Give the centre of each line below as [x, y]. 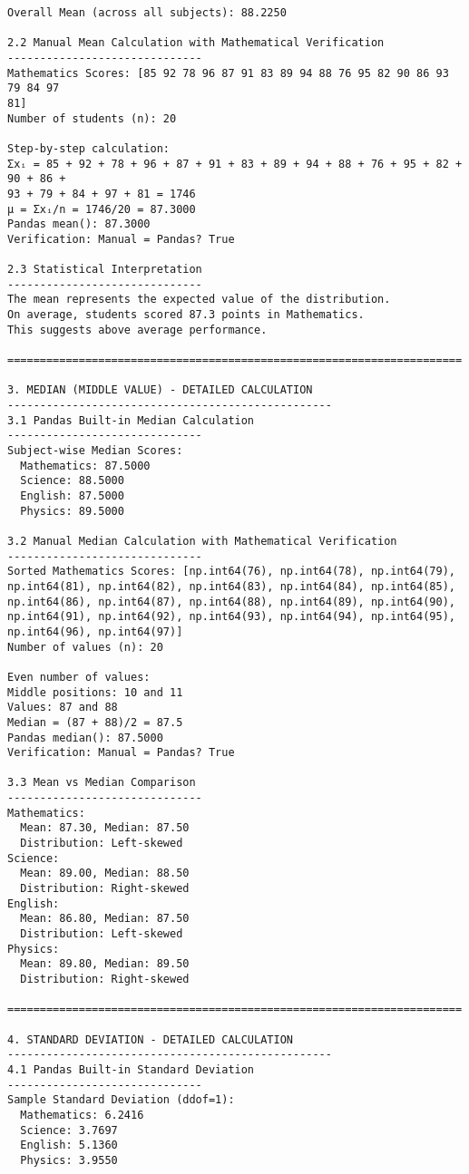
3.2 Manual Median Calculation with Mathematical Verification [202, 541]
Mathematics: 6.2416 [82, 1115]
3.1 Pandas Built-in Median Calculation [131, 420]
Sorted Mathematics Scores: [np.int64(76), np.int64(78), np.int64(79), [231, 572]
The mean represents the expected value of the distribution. [199, 300]
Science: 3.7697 [69, 1130]
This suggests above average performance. [137, 330]
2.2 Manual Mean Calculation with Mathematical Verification [196, 43]
